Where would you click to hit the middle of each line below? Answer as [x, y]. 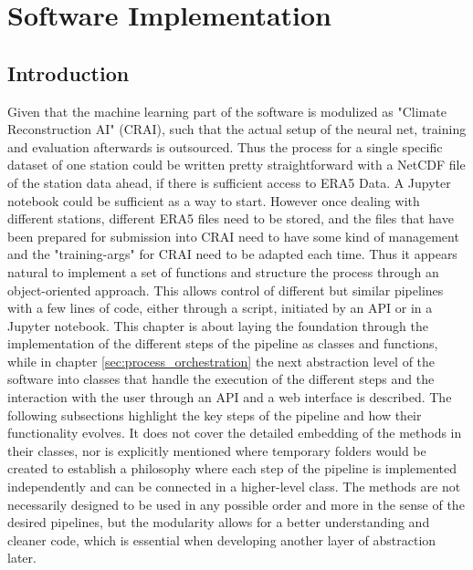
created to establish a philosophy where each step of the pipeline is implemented [232, 468]
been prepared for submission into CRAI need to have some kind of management [233, 236]
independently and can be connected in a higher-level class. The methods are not [234, 487]
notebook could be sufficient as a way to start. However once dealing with [214, 200]
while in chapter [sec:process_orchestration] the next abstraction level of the [221, 361]
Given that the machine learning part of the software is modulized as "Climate [227, 111]
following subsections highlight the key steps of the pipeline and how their [215, 415]
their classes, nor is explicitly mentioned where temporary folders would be [217, 450]
